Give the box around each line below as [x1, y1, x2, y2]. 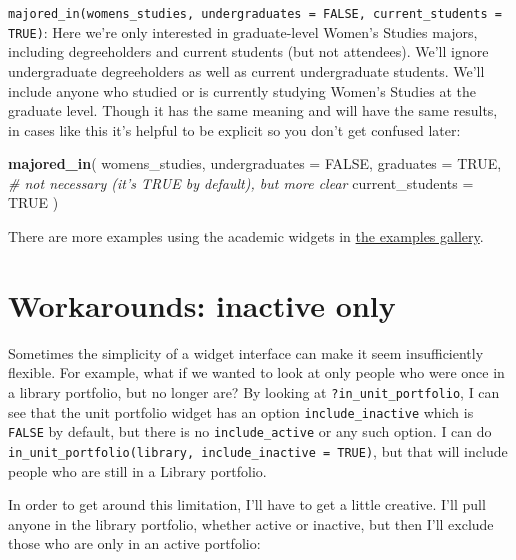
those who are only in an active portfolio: [8, 533, 261, 554]
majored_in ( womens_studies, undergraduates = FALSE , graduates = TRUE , [8, 153, 502, 174]
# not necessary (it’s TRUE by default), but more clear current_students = [8, 172, 474, 193]
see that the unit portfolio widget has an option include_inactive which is [8, 401, 474, 422]
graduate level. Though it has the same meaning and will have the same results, [8, 100, 498, 121]
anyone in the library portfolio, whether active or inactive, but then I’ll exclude [8, 513, 494, 534]
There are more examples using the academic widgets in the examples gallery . [8, 226, 484, 247]
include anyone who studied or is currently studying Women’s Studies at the [8, 80, 476, 101]
